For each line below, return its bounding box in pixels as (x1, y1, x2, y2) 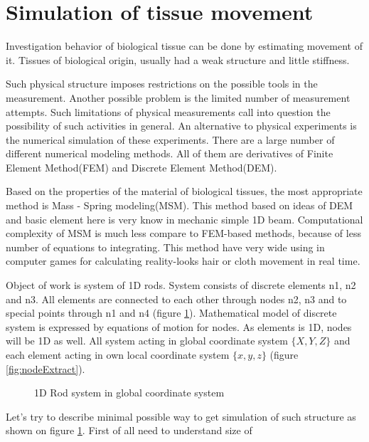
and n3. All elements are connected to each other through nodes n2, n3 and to (6, 291, 347, 306)
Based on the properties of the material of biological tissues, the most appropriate (6, 184, 363, 199)
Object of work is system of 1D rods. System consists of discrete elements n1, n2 (6, 278, 356, 293)
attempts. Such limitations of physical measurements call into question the (6, 104, 331, 119)
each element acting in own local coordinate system (6, 347, 230, 362)
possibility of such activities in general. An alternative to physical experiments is (6, 118, 357, 133)
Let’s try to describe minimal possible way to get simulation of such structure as (6, 409, 356, 423)
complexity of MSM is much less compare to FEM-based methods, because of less (6, 226, 361, 241)
